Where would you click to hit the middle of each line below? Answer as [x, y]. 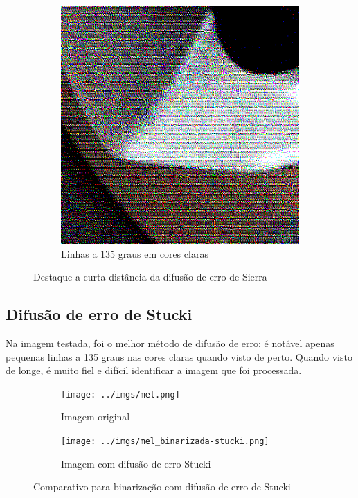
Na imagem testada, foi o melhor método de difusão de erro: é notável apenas [170, 343]
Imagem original [96, 417]
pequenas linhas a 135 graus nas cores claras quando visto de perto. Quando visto [179, 356]
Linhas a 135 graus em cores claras [135, 253]
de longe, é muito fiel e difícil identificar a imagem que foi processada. [154, 370]
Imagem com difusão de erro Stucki [136, 463]
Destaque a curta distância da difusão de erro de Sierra [150, 277]
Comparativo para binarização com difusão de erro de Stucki [162, 487]
